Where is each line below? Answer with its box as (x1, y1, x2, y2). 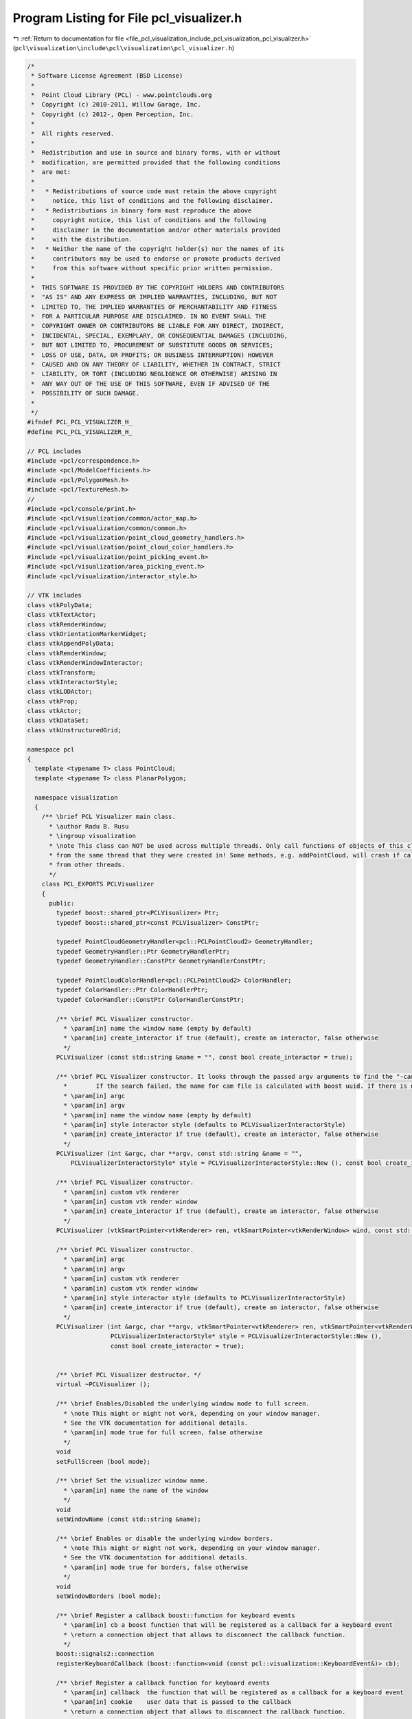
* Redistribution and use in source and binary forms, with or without (31, 149, 281, 157)
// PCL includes (27, 447, 82, 455)
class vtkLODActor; (27, 688, 93, 696)
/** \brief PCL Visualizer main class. (41, 813, 176, 821)
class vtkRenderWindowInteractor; (27, 659, 144, 667)
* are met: (31, 168, 71, 176)
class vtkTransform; (27, 668, 96, 677)
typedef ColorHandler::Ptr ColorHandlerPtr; (56, 986, 209, 994)
